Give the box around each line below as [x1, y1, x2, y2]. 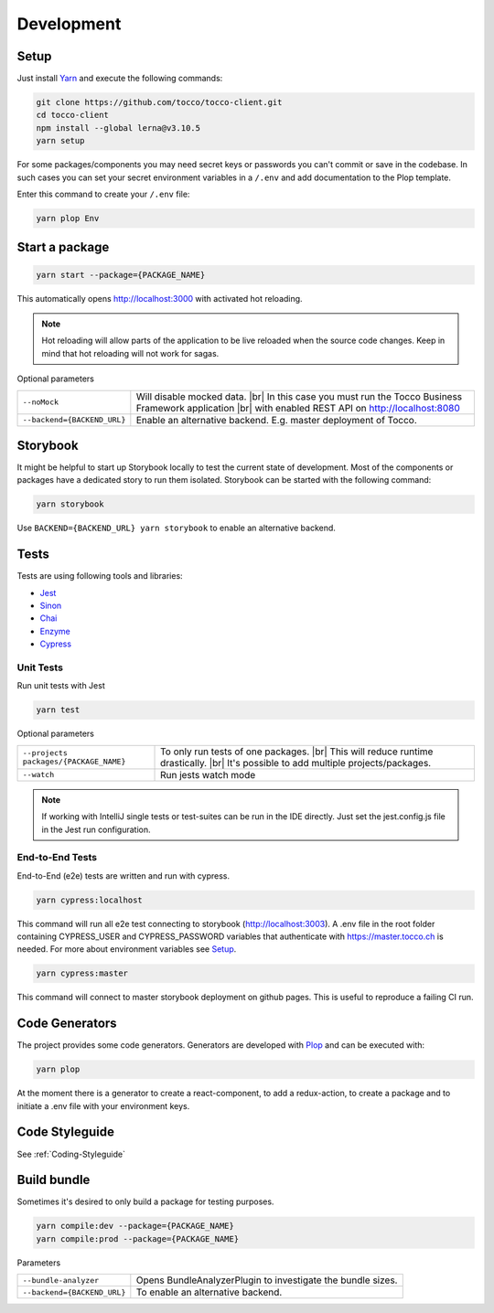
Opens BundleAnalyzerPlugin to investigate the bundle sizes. [135, 1274, 398, 1286]
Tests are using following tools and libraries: [16, 571, 183, 582]
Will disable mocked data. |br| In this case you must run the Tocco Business [135, 390, 463, 402]
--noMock [22, 398, 59, 407]
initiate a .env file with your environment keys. [16, 1100, 190, 1111]
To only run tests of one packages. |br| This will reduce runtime [160, 745, 434, 758]
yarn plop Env [36, 213, 100, 223]
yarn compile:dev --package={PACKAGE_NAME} [36, 1221, 235, 1232]
